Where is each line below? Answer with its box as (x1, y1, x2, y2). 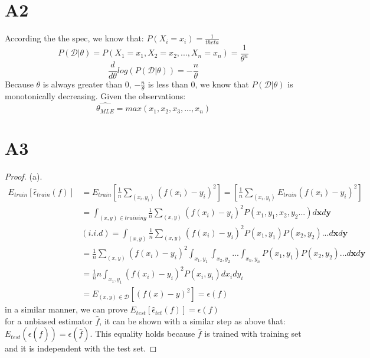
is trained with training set (204, 327, 302, 340)
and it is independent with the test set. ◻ (5, 342, 157, 354)
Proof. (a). (5, 170, 42, 183)
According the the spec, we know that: (5, 32, 144, 44)
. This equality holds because (90, 327, 195, 340)
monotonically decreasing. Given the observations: (5, 90, 186, 102)
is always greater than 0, (42, 78, 132, 90)
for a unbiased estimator (5, 314, 93, 327)
